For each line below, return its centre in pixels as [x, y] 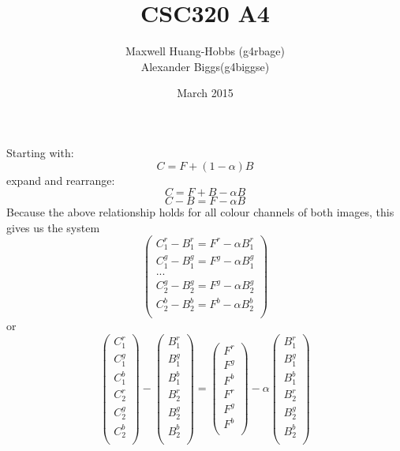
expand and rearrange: [61, 180]
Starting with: [40, 152]
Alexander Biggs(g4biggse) [205, 66]
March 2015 [205, 93]
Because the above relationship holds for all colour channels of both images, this [200, 212]
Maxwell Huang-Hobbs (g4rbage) [205, 51]
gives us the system [53, 227]
